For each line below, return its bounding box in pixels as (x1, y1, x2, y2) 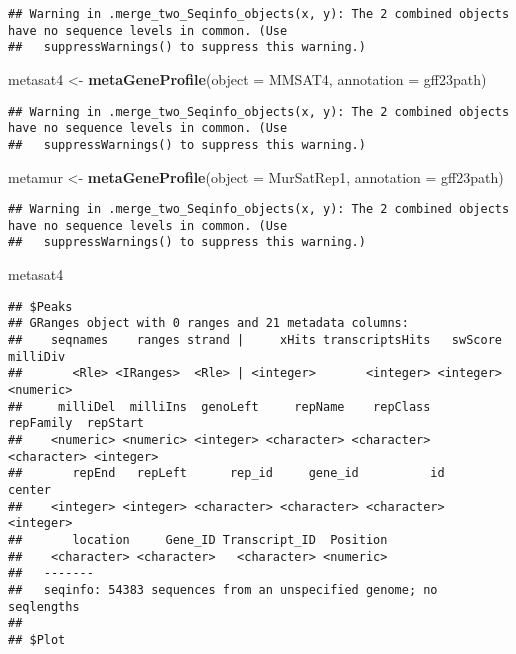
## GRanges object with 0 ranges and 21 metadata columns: (8, 316, 409, 331)
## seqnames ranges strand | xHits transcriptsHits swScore (8, 333, 502, 347)
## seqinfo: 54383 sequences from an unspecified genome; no (8, 582, 438, 597)
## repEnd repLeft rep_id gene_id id (8, 466, 445, 481)
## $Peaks (8, 299, 73, 314)
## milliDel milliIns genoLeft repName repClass (8, 399, 431, 414)
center (8, 482, 51, 497)
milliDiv (8, 349, 66, 364)
